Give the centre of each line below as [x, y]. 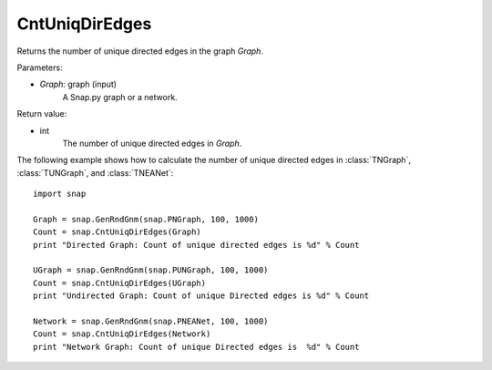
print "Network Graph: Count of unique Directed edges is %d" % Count [196, 347]
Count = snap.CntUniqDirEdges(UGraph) [120, 283]
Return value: [42, 114]
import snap [60, 194]
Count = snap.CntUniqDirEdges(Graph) [118, 232]
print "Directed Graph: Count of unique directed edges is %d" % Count [196, 245]
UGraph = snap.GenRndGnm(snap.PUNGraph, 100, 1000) [151, 270]
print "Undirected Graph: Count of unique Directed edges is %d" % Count [201, 296]
